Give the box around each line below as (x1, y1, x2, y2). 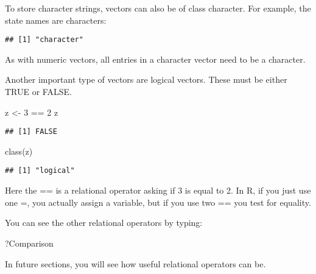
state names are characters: (5, 13, 107, 26)
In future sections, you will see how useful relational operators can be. (5, 257, 266, 270)
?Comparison (5, 236, 54, 249)
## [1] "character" (5, 35, 83, 44)
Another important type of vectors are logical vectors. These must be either (5, 73, 287, 86)
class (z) (5, 144, 33, 157)
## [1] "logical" (5, 166, 75, 175)
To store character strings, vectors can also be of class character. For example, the (5, 2, 311, 14)
